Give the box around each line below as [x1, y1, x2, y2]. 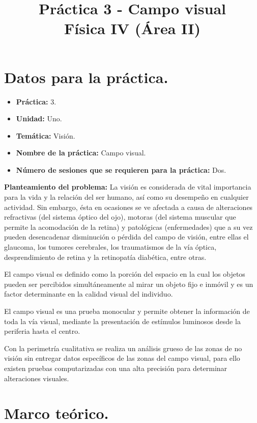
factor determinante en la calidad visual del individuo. [4, 288, 173, 299]
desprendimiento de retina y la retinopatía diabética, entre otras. [4, 251, 207, 262]
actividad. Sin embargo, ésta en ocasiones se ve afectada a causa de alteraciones [4, 201, 253, 212]
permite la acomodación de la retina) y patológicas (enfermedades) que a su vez [4, 221, 253, 232]
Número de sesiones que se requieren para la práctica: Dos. [16, 164, 226, 175]
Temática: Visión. [16, 130, 75, 141]
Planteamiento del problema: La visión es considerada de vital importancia [4, 181, 251, 192]
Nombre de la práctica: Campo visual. [16, 147, 146, 158]
